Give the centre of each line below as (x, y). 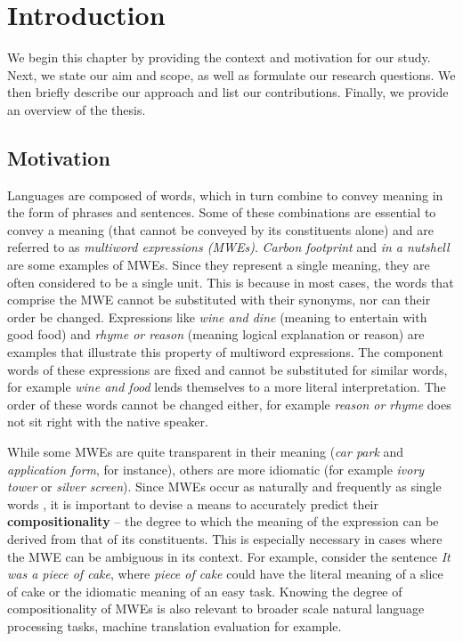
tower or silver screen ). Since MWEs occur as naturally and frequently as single (224, 487)
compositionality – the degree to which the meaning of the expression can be (223, 521)
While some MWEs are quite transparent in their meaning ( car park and (206, 452)
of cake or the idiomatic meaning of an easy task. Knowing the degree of (205, 591)
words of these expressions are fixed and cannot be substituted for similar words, (227, 369)
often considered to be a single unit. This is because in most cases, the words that (231, 282)
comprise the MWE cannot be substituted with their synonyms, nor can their (219, 300)
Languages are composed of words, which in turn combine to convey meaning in (225, 195)
